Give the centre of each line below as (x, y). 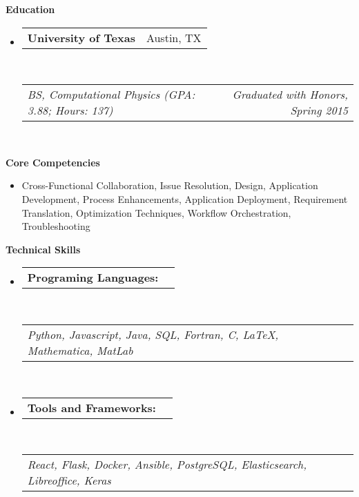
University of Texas (81, 37)
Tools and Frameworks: (91, 407)
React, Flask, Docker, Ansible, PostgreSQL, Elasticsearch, (167, 465)
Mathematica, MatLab (80, 350)
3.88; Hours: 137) (70, 110)
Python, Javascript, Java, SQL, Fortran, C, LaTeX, (153, 334)
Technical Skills (43, 249)
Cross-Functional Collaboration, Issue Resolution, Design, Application (170, 185)
